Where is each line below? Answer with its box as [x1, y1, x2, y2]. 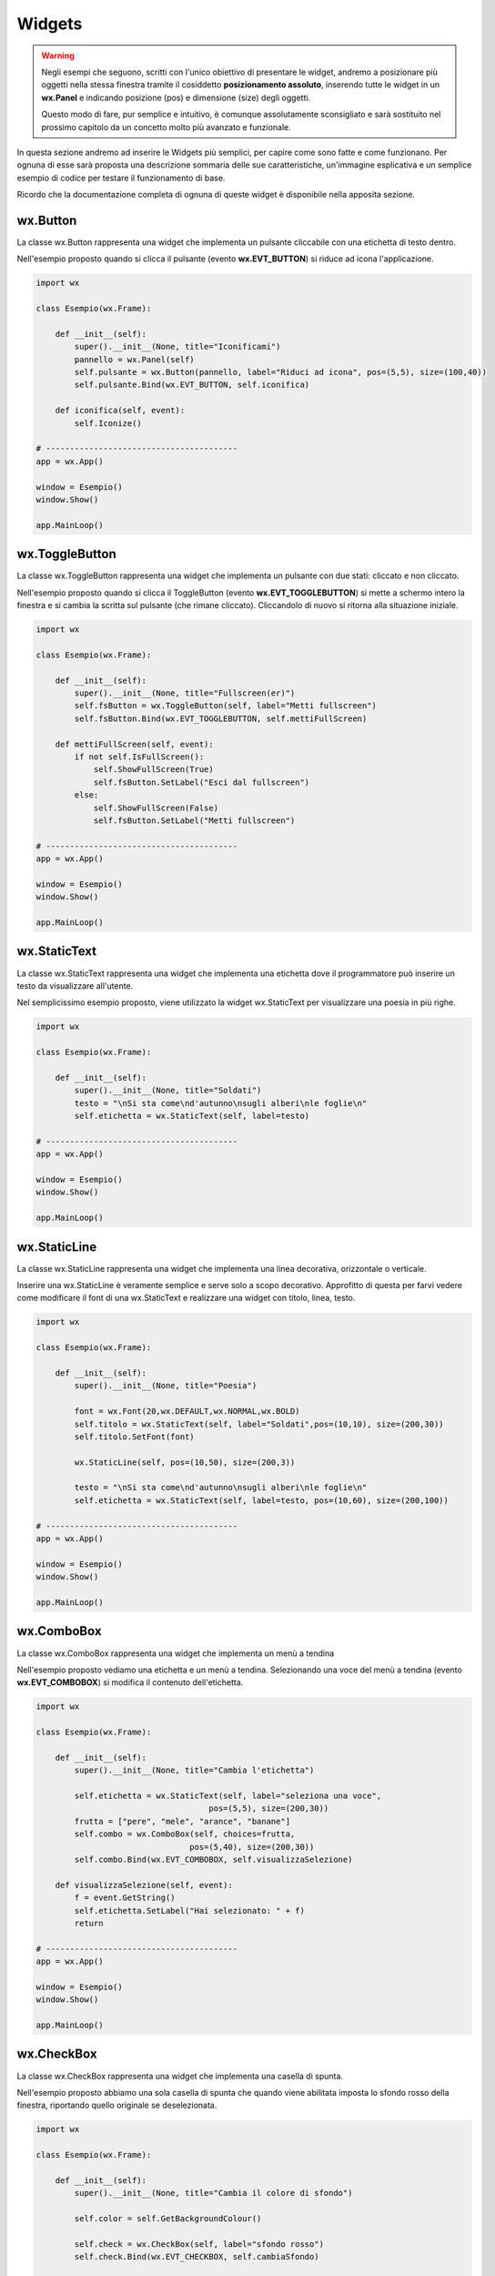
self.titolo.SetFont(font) [74, 1431, 195, 1442]
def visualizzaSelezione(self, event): [55, 1880, 234, 1890]
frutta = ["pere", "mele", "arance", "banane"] [74, 1816, 291, 1826]
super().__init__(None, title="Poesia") [74, 1380, 258, 1391]
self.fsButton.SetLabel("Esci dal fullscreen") [93, 777, 310, 787]
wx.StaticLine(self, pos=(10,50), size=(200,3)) [74, 1457, 296, 1468]
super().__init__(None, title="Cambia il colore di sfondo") [74, 2188, 353, 2199]
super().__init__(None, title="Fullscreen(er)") [74, 687, 296, 698]
